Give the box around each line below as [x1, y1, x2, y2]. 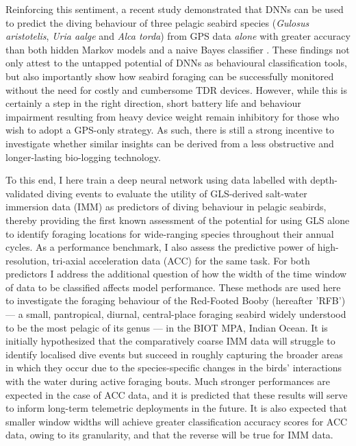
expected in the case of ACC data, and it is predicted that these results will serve [5, 387, 348, 401]
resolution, [5, 253, 49, 267]
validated [5, 186, 44, 200]
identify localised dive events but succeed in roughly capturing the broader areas [5, 347, 343, 361]
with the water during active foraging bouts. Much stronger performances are [5, 374, 330, 388]
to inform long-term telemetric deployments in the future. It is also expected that [5, 401, 347, 415]
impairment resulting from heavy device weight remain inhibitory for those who [5, 109, 340, 123]
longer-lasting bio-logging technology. [5, 149, 161, 164]
